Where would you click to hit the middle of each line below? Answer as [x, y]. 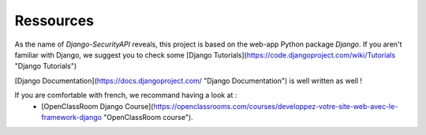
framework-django [72, 117]
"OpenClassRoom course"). [148, 117]
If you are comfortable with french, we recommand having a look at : [126, 96]
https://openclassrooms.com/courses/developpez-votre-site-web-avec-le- [276, 106]
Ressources [54, 21]
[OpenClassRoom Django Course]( [97, 106]
